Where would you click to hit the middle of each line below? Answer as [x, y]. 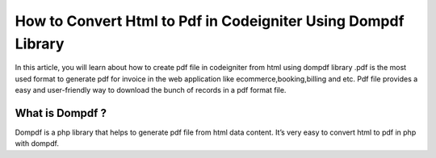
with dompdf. [37, 143]
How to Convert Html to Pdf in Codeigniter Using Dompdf [210, 21]
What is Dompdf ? [61, 113]
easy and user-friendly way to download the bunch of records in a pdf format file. [151, 90]
